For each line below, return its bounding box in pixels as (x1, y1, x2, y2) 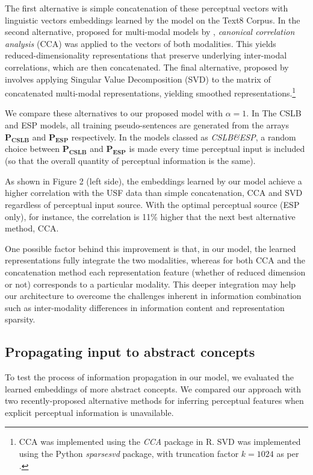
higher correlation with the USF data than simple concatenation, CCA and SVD (5, 186, 303, 199)
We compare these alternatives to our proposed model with (5, 107, 223, 119)
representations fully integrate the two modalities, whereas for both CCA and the (5, 254, 306, 266)
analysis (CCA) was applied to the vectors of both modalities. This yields (5, 37, 276, 49)
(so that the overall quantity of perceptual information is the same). (5, 154, 256, 167)
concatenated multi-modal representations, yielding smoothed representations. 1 (5, 85, 296, 99)
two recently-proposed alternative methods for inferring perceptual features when (5, 394, 304, 407)
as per (276, 447, 299, 460)
